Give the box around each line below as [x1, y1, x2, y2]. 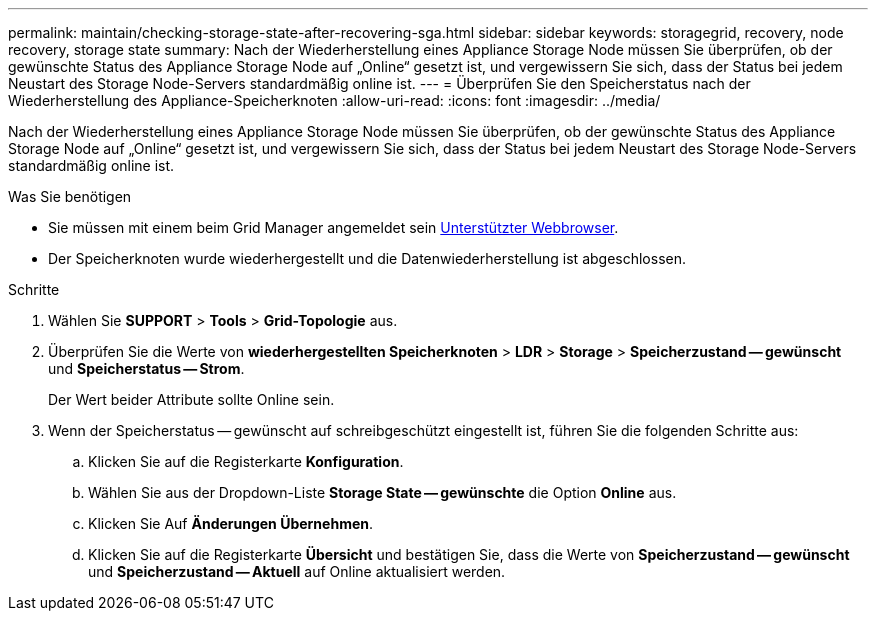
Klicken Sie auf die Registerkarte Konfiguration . [88, 453, 404, 470]
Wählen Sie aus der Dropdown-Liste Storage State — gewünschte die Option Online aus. [88, 484, 677, 501]
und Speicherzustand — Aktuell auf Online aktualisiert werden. [88, 563, 506, 580]
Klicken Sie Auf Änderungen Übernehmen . [88, 515, 374, 532]
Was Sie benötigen [8, 188, 132, 205]
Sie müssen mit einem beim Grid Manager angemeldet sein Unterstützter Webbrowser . [48, 219, 619, 236]
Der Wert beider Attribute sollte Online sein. [48, 391, 335, 408]
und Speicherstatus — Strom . [48, 360, 245, 377]
